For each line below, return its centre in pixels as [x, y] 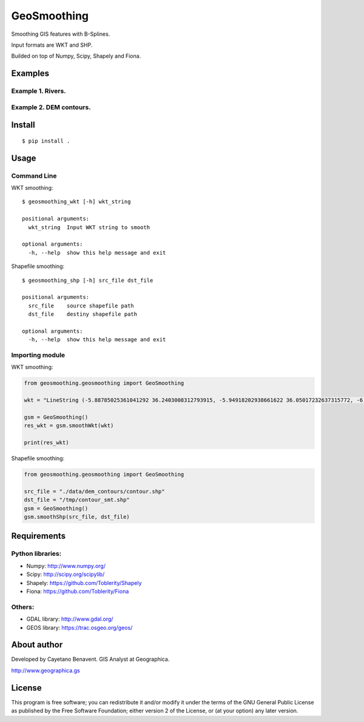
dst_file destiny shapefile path [83, 314]
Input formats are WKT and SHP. [52, 45]
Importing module [38, 355]
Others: [23, 607]
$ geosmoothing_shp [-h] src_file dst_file [88, 280]
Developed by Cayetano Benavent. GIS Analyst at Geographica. [90, 659]
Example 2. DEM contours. [51, 107]
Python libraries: [36, 553]
